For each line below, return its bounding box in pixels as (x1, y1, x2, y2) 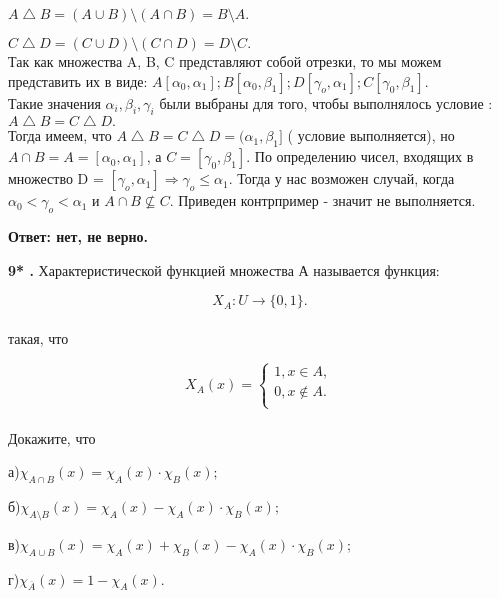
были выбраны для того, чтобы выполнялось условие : (159, 92, 493, 113)
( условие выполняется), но (287, 125, 455, 146)
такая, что (8, 327, 69, 348)
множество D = (8, 168, 104, 189)
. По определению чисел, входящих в (246, 146, 474, 167)
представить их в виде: (8, 70, 148, 91)
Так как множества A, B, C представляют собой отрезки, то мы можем (8, 51, 442, 71)
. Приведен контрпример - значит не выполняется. (169, 190, 476, 211)
